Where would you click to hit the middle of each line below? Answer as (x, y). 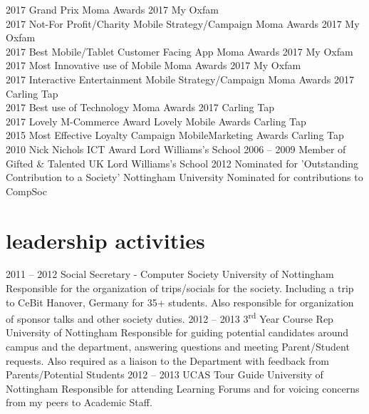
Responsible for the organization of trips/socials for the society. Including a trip (180, 288)
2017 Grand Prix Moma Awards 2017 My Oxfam (112, 9)
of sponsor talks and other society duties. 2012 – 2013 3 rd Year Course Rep (170, 317)
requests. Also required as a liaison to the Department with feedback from (167, 360)
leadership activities (105, 240)
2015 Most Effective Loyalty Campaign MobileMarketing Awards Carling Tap (175, 135)
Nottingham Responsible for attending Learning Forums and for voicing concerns (183, 388)
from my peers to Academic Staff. (79, 402)
